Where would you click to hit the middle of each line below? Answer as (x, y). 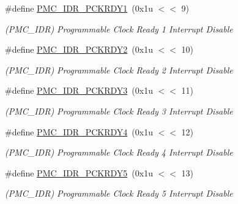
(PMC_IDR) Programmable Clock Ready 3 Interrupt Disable (119, 111)
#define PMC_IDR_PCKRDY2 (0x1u (79, 49)
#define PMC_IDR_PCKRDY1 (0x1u (79, 8)
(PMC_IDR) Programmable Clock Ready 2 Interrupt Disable (119, 70)
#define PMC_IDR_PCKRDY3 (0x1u (79, 90)
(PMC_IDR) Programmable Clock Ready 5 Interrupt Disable (119, 193)
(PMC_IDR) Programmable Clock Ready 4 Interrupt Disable (119, 152)
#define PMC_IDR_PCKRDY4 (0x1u (79, 131)
